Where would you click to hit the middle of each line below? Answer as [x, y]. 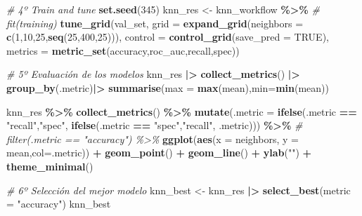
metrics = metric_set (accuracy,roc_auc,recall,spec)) [123, 50]
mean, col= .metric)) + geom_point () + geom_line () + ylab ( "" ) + [159, 153]
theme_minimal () [50, 166]
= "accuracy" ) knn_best [59, 204]
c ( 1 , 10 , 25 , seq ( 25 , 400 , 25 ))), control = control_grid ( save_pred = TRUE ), [168, 37]
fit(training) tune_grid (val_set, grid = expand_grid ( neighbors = [155, 23]
